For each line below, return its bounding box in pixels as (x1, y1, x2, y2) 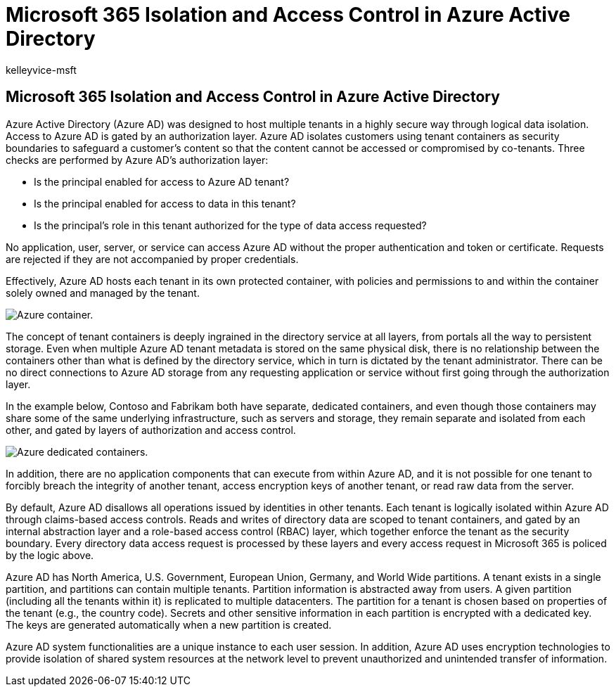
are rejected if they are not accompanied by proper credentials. (6, 252, 299, 265)
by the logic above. (6, 549, 94, 561)
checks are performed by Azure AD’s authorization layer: (6, 153, 269, 166)
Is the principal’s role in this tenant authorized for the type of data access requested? (34, 219, 427, 231)
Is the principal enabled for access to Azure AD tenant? (34, 175, 290, 188)
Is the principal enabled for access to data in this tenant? (34, 197, 296, 210)
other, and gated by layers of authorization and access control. (6, 423, 296, 436)
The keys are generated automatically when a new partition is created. (6, 618, 332, 631)
